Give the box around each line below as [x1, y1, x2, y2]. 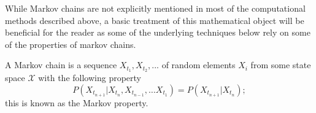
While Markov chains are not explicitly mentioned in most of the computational [5, 2, 306, 14]
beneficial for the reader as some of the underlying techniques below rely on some [5, 26, 310, 39]
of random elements [161, 58, 236, 71]
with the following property [38, 71, 141, 84]
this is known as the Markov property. [5, 96, 148, 109]
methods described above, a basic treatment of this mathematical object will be [5, 14, 304, 26]
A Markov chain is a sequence [5, 58, 117, 71]
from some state [250, 58, 311, 71]
